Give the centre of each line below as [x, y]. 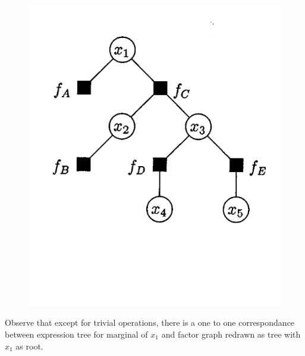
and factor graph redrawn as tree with [231, 334]
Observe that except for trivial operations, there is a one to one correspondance [150, 322]
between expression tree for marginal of [76, 334]
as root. [29, 346]
